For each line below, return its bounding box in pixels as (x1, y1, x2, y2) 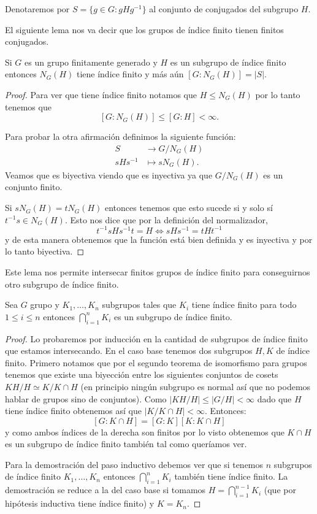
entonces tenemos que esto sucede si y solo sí (104, 201, 273, 214)
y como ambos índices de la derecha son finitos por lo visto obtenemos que (5, 425, 285, 438)
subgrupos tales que (102, 298, 177, 311)
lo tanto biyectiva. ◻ (5, 245, 85, 258)
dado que (257, 392, 292, 405)
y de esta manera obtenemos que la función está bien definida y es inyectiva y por (5, 232, 313, 245)
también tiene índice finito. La (174, 470, 288, 483)
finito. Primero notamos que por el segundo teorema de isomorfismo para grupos (5, 356, 307, 369)
